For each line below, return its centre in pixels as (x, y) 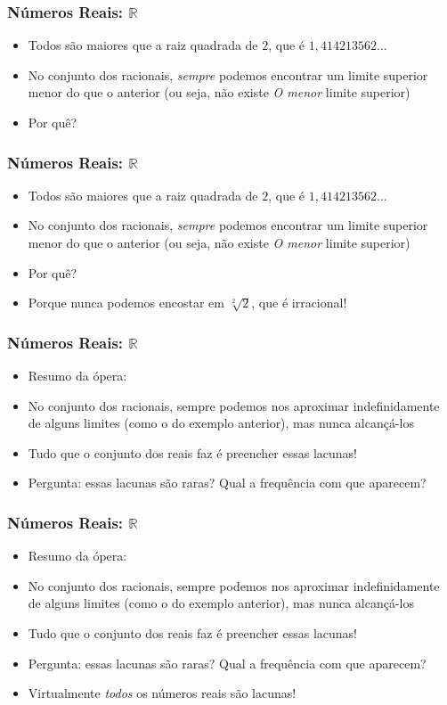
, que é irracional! (299, 303)
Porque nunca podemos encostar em (126, 303)
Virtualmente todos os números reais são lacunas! (162, 693)
